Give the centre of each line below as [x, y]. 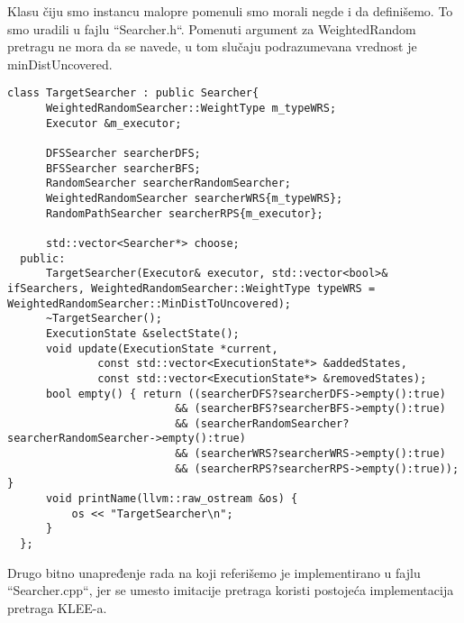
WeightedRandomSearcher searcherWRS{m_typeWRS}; [194, 198]
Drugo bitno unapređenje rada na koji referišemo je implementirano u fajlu [214, 572]
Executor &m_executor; [114, 123]
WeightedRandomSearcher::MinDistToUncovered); [149, 303]
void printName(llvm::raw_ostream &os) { [172, 499]
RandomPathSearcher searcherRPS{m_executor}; [184, 213]
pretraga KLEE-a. [57, 607]
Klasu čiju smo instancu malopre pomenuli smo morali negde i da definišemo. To [230, 11]
